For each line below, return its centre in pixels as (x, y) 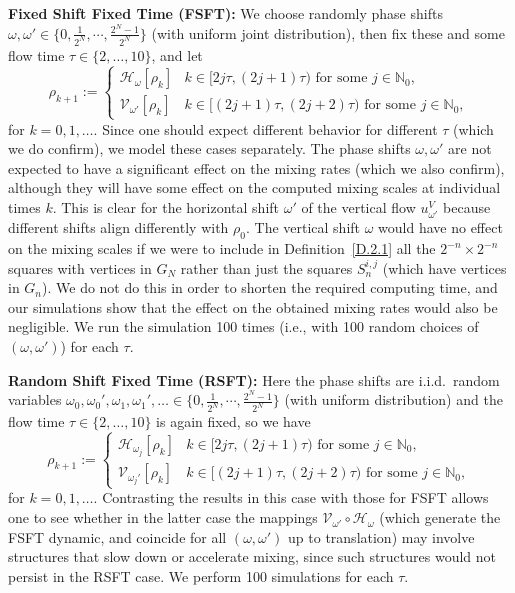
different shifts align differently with (118, 227)
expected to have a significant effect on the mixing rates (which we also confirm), (256, 167)
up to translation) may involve (381, 536)
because (467, 207)
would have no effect (440, 227)
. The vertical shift (303, 227)
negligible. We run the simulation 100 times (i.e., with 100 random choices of (243, 326)
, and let (177, 54)
